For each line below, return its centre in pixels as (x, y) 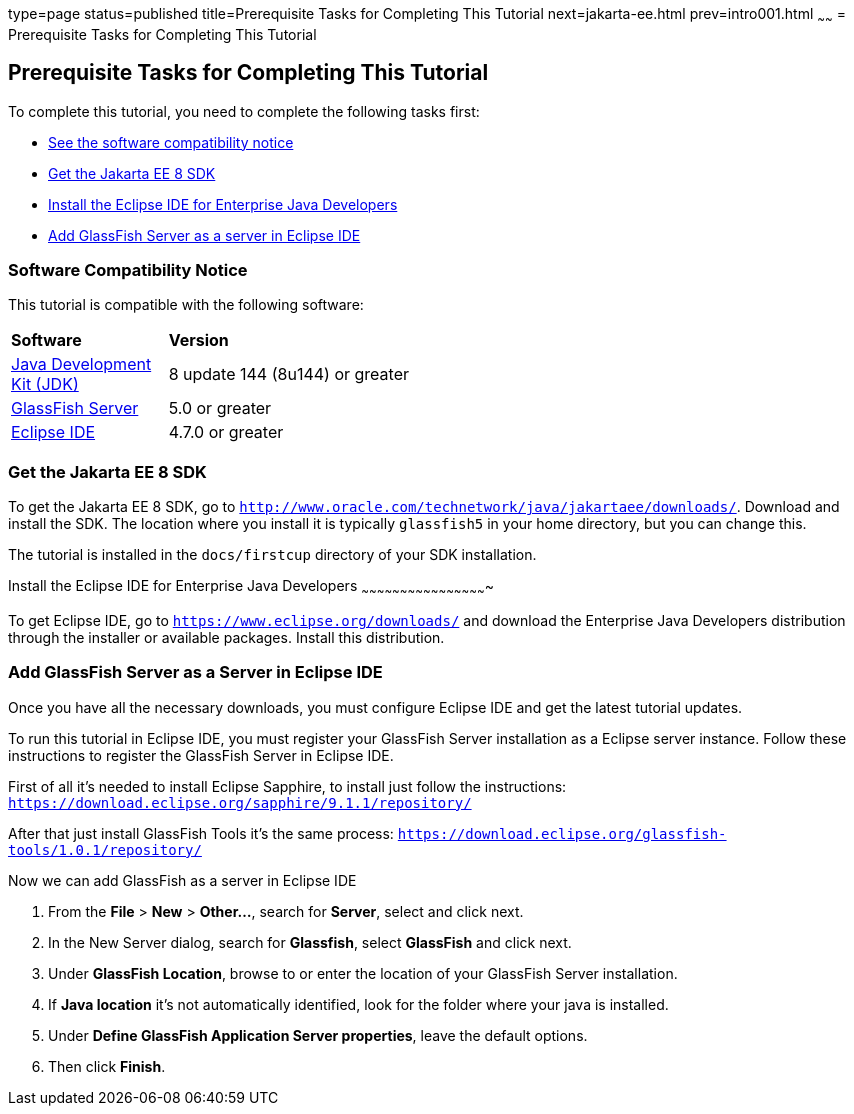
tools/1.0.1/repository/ (105, 849)
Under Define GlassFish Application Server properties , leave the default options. (318, 1035)
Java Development (81, 364)
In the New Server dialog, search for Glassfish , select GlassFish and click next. (310, 942)
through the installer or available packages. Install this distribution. (226, 637)
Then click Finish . (107, 1066)
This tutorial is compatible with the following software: (186, 305)
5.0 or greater (220, 408)
